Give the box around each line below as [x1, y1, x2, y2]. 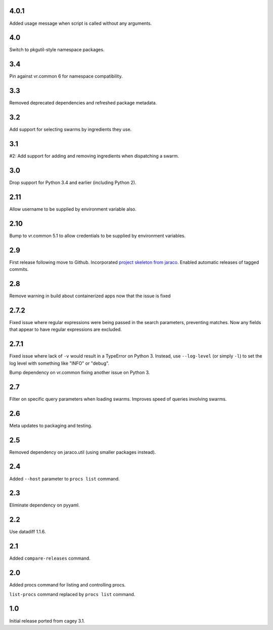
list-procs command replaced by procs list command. [9, 591, 135, 597]
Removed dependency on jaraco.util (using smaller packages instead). [9, 449, 156, 455]
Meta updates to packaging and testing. [9, 422, 93, 428]
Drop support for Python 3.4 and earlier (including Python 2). [9, 179, 136, 185]
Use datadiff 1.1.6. [9, 529, 46, 535]
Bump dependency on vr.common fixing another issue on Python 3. [9, 369, 150, 375]
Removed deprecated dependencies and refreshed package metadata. [9, 100, 157, 106]
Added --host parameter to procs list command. [9, 476, 120, 482]
